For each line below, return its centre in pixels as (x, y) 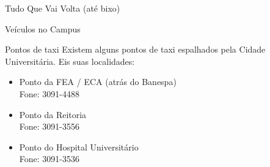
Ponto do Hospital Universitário (79, 147)
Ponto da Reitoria (53, 114)
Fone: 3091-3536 (49, 159)
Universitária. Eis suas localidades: (70, 61)
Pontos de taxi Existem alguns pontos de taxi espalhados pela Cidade (135, 49)
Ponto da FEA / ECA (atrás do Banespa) (98, 82)
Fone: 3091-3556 (49, 126)
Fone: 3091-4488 (49, 93)
